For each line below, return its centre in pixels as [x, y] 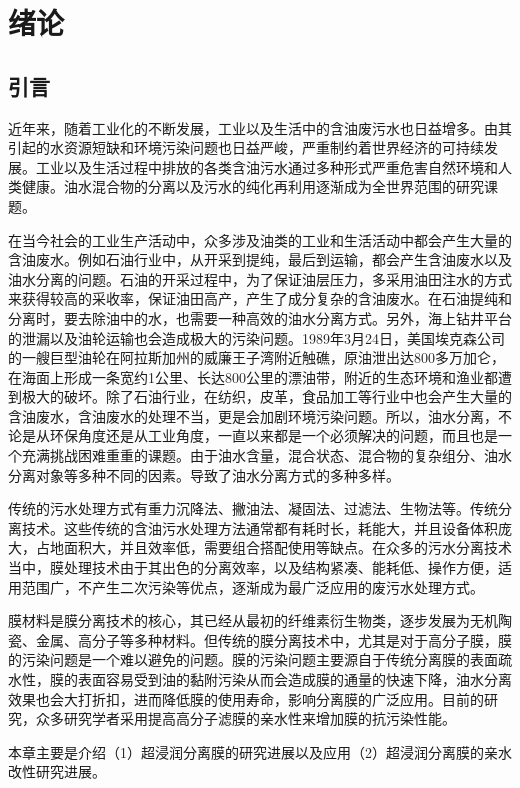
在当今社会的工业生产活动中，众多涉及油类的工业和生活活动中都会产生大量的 [260, 239]
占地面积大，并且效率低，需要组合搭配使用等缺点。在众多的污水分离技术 [273, 547]
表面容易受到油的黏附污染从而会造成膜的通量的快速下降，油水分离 [294, 679]
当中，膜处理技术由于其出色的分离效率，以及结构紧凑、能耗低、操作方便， [253, 567]
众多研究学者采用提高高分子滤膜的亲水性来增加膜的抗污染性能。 [245, 718]
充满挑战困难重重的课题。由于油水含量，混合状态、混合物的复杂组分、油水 [266, 455]
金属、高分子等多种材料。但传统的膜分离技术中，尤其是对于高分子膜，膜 [273, 639]
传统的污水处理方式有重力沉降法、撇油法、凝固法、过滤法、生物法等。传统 [253, 508]
